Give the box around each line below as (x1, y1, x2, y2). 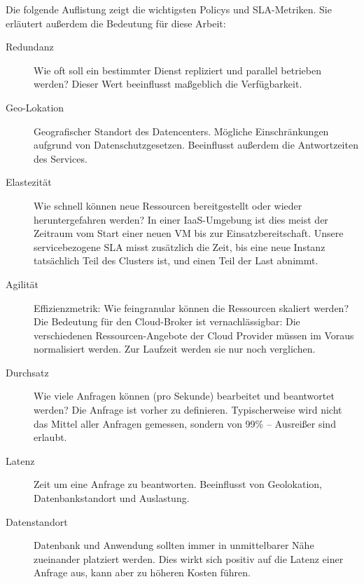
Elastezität (6, 175, 52, 189)
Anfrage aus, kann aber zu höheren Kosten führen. (34, 565, 251, 580)
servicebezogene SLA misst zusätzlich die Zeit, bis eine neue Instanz (34, 239, 325, 254)
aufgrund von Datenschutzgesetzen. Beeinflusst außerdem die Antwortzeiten (34, 137, 358, 152)
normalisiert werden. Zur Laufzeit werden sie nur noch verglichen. (34, 341, 316, 356)
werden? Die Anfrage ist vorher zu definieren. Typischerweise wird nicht (34, 402, 342, 417)
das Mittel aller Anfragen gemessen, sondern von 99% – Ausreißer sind (34, 416, 336, 430)
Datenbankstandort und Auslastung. (34, 491, 190, 505)
